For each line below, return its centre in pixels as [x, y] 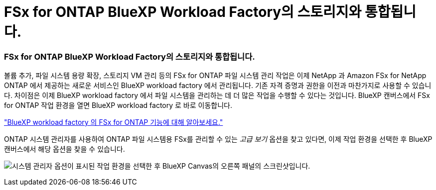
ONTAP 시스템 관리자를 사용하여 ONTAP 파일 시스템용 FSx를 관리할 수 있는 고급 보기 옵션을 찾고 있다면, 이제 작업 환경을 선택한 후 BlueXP [218, 139]
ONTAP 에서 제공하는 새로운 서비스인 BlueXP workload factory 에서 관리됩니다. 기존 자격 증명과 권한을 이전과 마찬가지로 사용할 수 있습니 [218, 86]
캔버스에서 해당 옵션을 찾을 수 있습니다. [65, 149]
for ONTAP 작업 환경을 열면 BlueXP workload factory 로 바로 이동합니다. [118, 105]
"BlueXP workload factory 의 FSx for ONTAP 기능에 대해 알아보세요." [114, 122]
